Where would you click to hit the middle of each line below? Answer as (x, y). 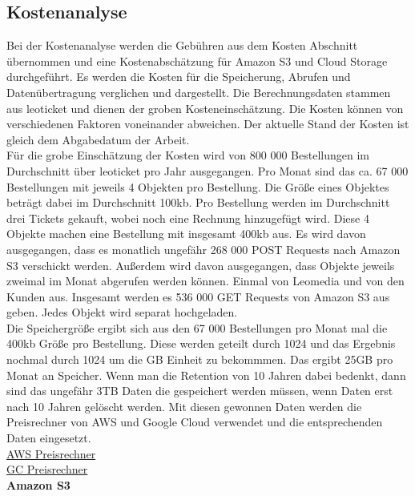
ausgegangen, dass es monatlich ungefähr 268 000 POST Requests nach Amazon (203, 249)
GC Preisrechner (47, 469)
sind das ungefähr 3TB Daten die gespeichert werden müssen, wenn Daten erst (200, 391)
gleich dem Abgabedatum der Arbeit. (98, 139)
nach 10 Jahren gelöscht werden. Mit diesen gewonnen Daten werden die (184, 406)
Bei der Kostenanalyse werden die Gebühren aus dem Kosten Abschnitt (182, 45)
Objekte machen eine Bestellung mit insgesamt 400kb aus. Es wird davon (186, 234)
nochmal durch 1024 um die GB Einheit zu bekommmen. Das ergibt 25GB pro (200, 359)
